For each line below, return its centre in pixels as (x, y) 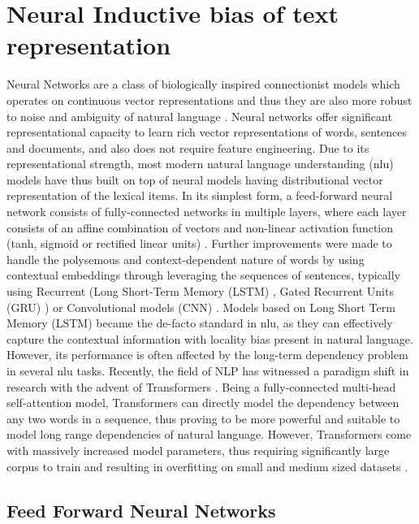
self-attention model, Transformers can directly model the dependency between (203, 403)
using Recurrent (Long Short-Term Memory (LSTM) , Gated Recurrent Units (200, 291)
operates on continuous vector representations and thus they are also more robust (209, 100)
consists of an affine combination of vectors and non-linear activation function (200, 227)
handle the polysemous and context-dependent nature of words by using (186, 259)
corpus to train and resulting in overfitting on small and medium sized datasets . (207, 466)
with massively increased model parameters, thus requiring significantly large (198, 450)
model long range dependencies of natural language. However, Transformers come (209, 434)
